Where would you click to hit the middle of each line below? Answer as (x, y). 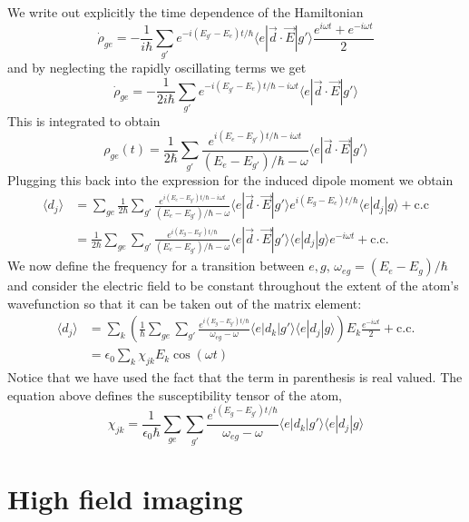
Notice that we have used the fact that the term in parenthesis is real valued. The (235, 377)
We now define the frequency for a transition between (156, 266)
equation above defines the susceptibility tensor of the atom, (175, 394)
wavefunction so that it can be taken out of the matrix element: (185, 303)
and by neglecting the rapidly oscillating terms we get (157, 68)
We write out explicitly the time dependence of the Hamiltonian (186, 12)
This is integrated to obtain (84, 120)
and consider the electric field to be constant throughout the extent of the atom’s (233, 286)
